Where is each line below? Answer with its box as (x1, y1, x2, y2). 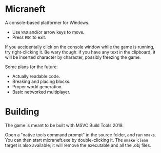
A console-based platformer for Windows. (5, 20, 90, 25)
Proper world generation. (12, 83, 63, 89)
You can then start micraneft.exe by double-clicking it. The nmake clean (5, 137, 148, 143)
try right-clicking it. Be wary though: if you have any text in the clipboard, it (5, 49, 156, 55)
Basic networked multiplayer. (12, 89, 71, 95)
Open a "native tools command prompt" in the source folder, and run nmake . (5, 131, 156, 138)
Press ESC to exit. (12, 34, 46, 40)
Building (5, 106, 40, 117)
